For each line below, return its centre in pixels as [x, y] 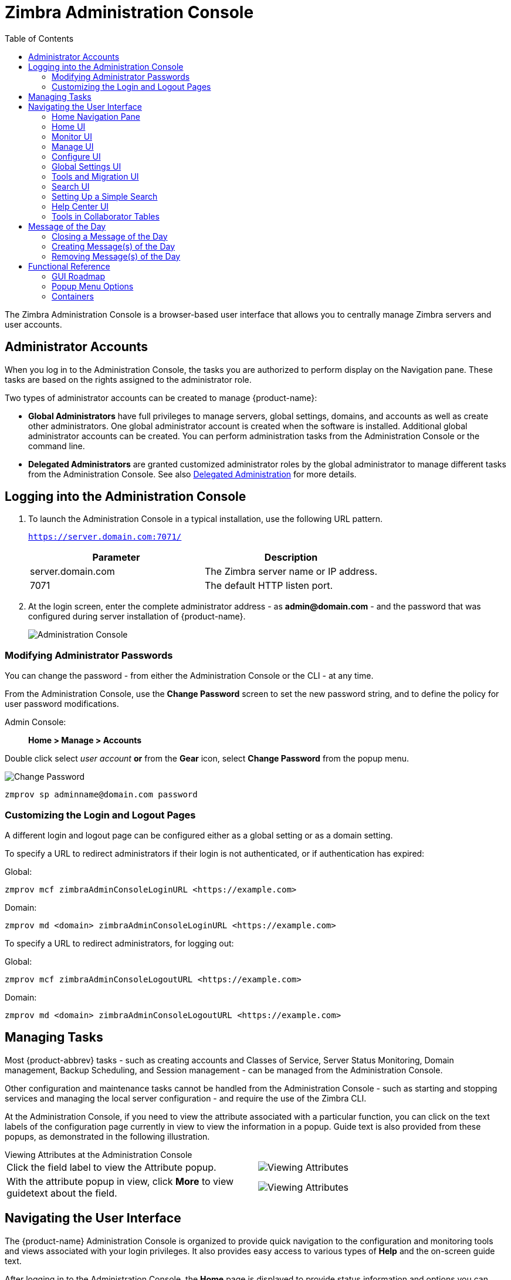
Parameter [116, 558]
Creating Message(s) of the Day [114, 246]
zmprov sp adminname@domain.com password [101, 795]
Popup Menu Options [93, 286]
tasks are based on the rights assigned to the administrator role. [128, 379]
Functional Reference [69, 266]
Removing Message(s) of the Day [116, 256]
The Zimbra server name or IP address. [291, 572]
